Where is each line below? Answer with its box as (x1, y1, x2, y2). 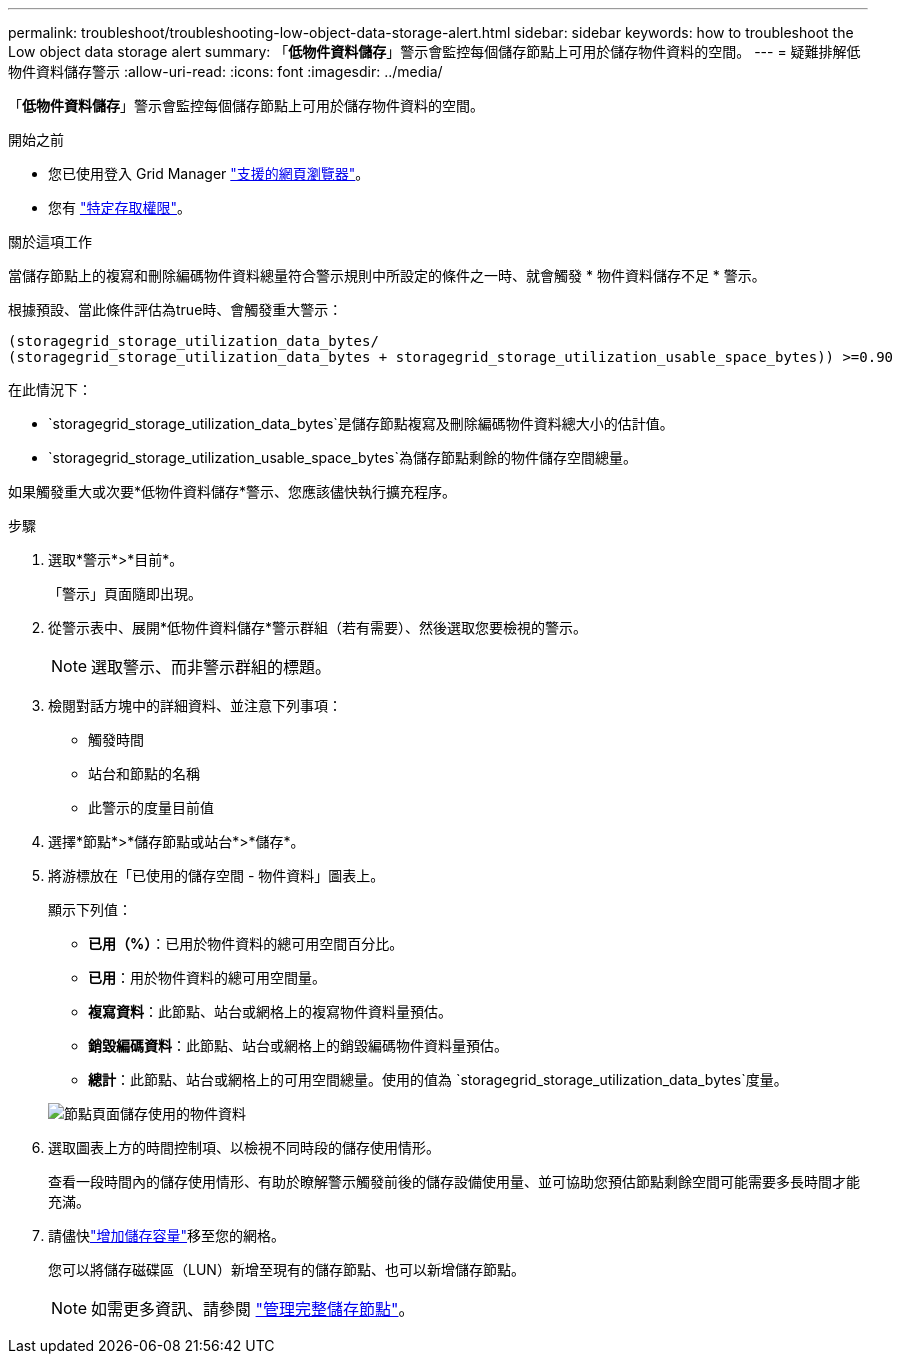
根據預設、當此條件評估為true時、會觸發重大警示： (8, 301, 343, 318)
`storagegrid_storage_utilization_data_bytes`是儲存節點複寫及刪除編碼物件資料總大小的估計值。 (48, 415, 674, 432)
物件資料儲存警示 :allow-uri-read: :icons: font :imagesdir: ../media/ (8, 63, 443, 80)
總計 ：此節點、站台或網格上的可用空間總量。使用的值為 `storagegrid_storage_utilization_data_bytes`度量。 (88, 1071, 788, 1088)
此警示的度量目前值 (88, 799, 214, 816)
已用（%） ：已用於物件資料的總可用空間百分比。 (88, 935, 404, 952)
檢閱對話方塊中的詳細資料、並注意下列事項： (48, 697, 342, 714)
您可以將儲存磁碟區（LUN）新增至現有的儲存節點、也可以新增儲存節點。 (48, 1261, 525, 1278)
